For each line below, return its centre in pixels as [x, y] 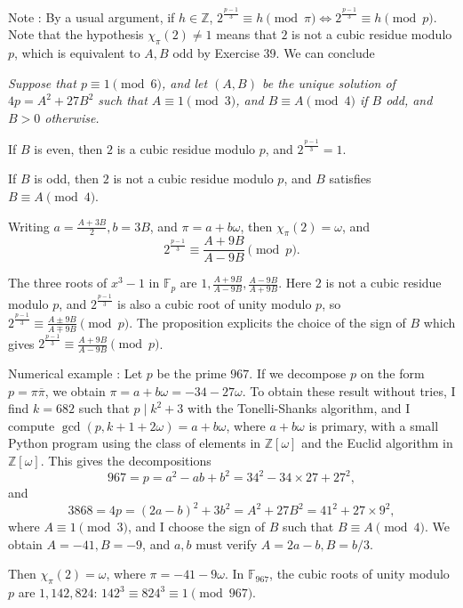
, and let [184, 82]
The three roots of [58, 283]
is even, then [68, 148]
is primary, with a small [374, 425]
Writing [29, 226]
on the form [392, 373]
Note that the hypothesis [76, 34]
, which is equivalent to [77, 52]
